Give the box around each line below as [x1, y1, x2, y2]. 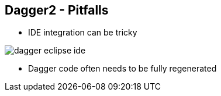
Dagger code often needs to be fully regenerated [28, 63, 217, 74]
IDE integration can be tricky [28, 27, 137, 38]
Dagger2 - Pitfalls [5, 3, 109, 17]
